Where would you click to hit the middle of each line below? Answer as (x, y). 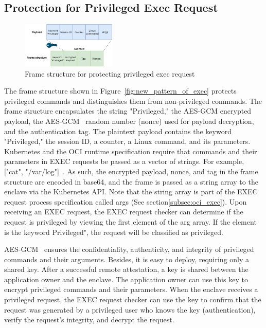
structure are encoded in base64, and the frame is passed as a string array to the (131, 181)
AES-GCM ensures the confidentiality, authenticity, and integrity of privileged (129, 249)
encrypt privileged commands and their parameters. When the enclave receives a (131, 289)
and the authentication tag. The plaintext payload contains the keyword (118, 131)
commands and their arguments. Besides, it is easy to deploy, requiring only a (127, 259)
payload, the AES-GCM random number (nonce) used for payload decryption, (129, 121)
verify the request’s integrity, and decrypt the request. (89, 320)
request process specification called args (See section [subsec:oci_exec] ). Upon (126, 201)
